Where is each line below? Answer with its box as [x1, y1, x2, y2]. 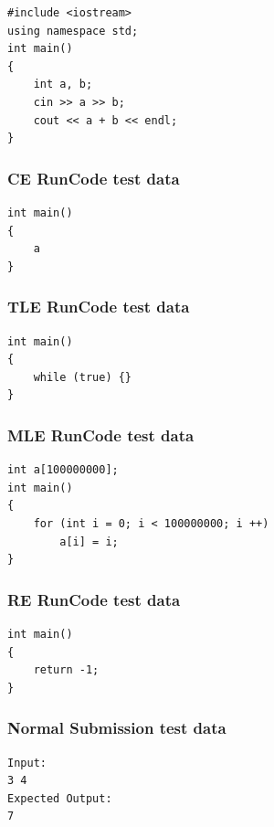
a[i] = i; [59, 535, 119, 548]
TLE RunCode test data [7, 295, 190, 318]
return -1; [33, 663, 100, 677]
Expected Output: [7, 791, 112, 805]
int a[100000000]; [7, 463, 119, 477]
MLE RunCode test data [7, 423, 195, 446]
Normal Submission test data [7, 716, 227, 739]
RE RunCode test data [7, 588, 181, 610]
